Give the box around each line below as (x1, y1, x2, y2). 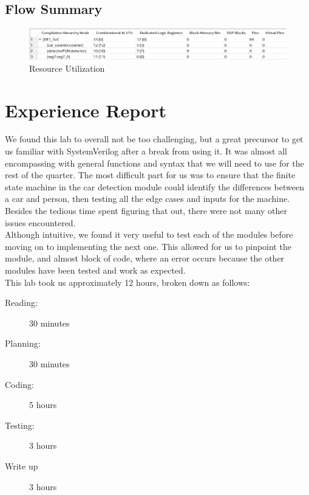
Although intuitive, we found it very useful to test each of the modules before (5, 228, 293, 241)
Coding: (5, 378, 34, 390)
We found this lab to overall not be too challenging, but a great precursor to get (5, 133, 304, 145)
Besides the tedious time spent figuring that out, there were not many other (5, 204, 287, 216)
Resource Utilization (29, 61, 105, 74)
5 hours (29, 398, 57, 411)
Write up (5, 459, 38, 472)
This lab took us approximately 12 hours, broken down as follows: (5, 275, 250, 288)
